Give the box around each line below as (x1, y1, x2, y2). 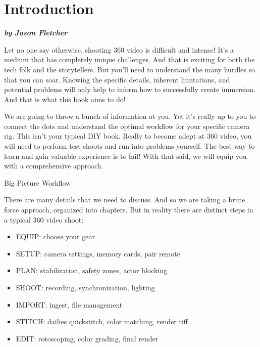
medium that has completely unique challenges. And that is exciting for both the (4, 54, 255, 65)
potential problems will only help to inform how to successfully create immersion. (4, 84, 255, 95)
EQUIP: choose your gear (16, 231, 95, 242)
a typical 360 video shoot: (4, 214, 84, 225)
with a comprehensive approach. (4, 160, 103, 171)
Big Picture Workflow (4, 177, 71, 188)
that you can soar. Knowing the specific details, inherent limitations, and (4, 74, 230, 84)
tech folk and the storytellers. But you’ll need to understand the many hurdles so (4, 64, 255, 74)
